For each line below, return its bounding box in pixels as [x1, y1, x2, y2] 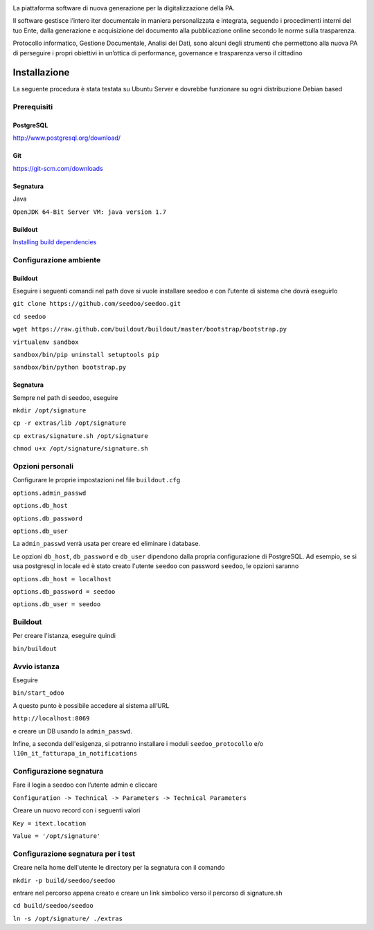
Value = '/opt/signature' [12, 832, 101, 840]
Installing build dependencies [12, 237, 97, 246]
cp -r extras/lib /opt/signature [12, 419, 127, 427]
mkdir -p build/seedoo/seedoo [12, 876, 116, 884]
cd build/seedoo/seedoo [12, 902, 93, 910]
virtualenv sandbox [12, 338, 79, 346]
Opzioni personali [12, 462, 74, 471]
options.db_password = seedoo [12, 587, 116, 595]
